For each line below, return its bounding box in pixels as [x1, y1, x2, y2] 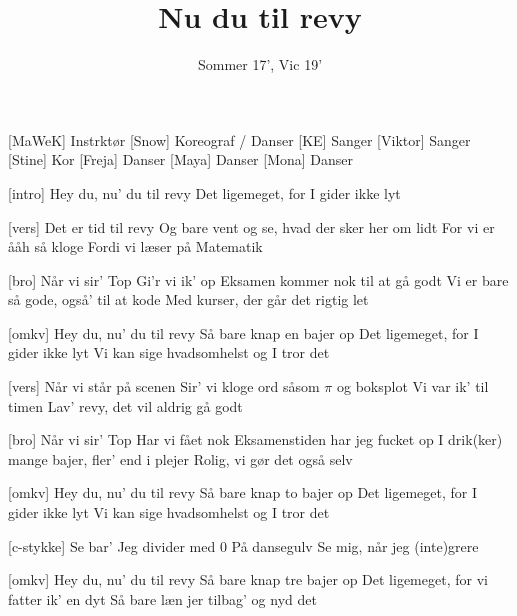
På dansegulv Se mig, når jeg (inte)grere [231, 535, 479, 556]
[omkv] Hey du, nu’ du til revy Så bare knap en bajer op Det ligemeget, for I [8, 322, 479, 343]
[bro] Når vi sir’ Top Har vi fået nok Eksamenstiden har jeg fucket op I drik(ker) [8, 429, 503, 450]
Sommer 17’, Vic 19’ [197, 54, 323, 75]
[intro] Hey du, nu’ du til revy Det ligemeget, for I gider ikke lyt [8, 182, 401, 203]
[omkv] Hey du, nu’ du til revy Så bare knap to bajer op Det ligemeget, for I [8, 482, 477, 503]
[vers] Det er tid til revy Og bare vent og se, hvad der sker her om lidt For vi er [8, 216, 495, 237]
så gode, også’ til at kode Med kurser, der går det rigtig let [8, 289, 369, 310]
